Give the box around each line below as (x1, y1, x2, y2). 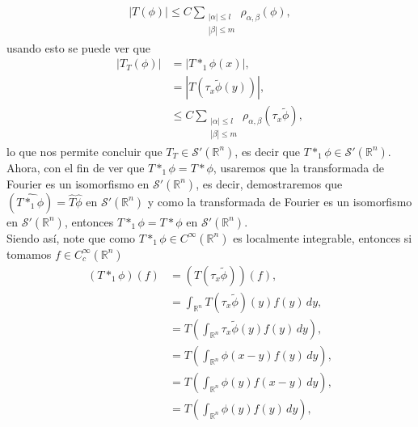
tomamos (6, 245, 52, 262)
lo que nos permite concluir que (6, 142, 163, 159)
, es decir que (234, 142, 300, 159)
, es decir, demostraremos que (196, 175, 343, 192)
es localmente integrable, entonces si (233, 229, 412, 246)
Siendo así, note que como (6, 229, 136, 246)
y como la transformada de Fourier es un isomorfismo (147, 192, 412, 209)
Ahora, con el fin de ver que (6, 159, 145, 175)
